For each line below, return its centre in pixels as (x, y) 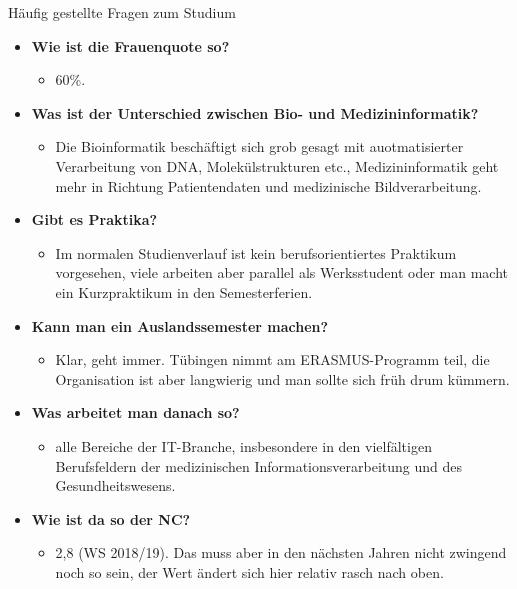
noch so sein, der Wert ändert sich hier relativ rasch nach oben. (249, 571)
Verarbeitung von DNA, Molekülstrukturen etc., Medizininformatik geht (277, 165)
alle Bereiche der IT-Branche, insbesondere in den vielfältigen (243, 445)
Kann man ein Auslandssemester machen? (180, 325)
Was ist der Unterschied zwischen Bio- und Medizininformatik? (255, 112)
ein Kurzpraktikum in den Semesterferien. (184, 291)
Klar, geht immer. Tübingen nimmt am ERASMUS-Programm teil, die (272, 359)
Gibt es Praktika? (94, 219)
